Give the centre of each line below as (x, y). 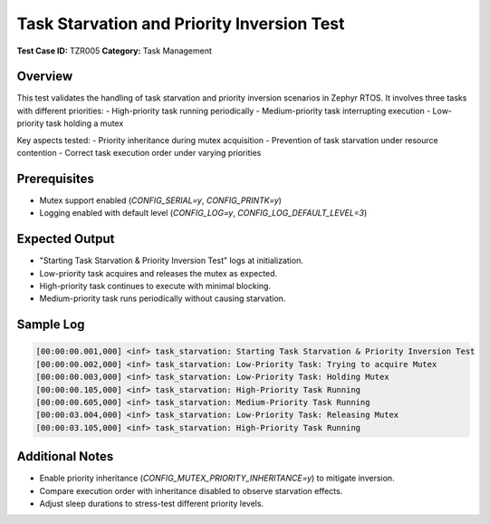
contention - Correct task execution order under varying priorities (139, 153)
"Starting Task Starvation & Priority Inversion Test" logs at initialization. (171, 261)
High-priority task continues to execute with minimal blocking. (155, 286)
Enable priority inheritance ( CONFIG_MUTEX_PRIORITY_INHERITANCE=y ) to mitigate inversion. (217, 478)
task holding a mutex (85, 123)
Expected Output (66, 239)
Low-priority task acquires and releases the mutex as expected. (158, 273)
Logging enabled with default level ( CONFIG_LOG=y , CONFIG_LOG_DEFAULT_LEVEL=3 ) (203, 213)
